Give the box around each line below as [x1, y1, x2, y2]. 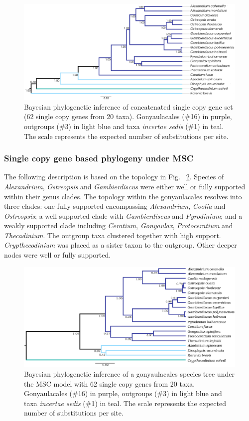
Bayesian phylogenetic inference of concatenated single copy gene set [24, 101, 233, 112]
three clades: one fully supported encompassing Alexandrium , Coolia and [4, 201, 226, 211]
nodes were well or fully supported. [4, 250, 111, 260]
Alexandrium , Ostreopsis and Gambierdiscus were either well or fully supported [4, 181, 246, 191]
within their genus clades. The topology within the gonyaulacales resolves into [4, 191, 242, 201]
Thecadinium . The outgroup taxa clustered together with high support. [4, 230, 221, 240]
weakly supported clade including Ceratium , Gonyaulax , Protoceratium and [4, 220, 233, 231]
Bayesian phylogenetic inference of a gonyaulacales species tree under [24, 369, 235, 379]
